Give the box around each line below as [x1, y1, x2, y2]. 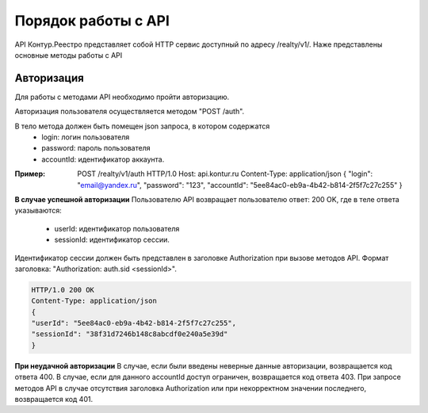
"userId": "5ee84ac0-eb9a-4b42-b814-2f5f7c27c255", [31, 319, 237, 328]
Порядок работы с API [14, 12, 170, 29]
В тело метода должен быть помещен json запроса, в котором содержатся [14, 121, 270, 131]
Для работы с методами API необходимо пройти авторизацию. [14, 92, 230, 101]
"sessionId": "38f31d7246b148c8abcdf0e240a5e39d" [31, 330, 228, 338]
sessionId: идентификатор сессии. [54, 235, 170, 245]
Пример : [14, 169, 46, 178]
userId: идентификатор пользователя [54, 224, 180, 233]
